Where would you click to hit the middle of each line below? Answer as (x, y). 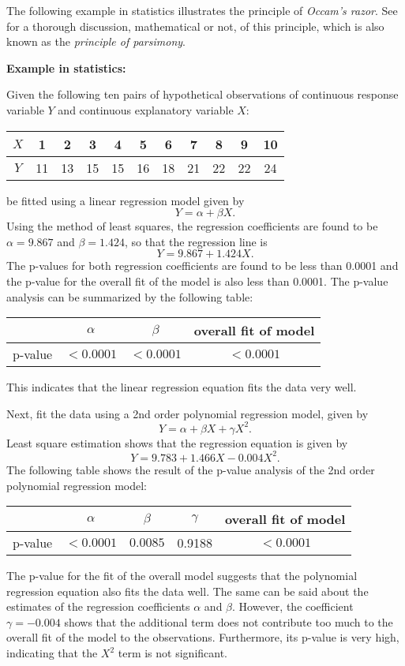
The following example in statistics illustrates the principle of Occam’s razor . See (202, 10)
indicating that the (52, 653)
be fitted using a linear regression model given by (126, 200)
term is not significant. (173, 653)
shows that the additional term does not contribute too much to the (229, 621)
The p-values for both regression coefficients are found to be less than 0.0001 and (202, 266)
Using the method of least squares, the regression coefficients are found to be (192, 226)
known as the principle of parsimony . (96, 41)
